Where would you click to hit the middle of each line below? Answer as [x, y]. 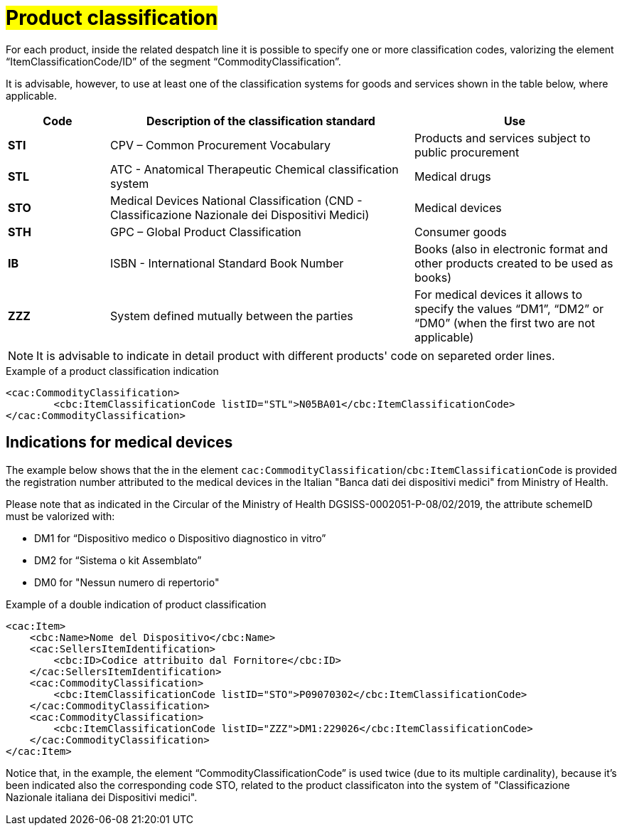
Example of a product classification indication [112, 371]
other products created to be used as [514, 263]
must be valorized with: [60, 516]
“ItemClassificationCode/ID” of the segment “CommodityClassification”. [173, 61]
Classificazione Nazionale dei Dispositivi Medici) [240, 215]
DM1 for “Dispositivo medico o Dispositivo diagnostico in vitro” [180, 538]
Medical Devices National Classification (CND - [236, 200]
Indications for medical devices [119, 443]
